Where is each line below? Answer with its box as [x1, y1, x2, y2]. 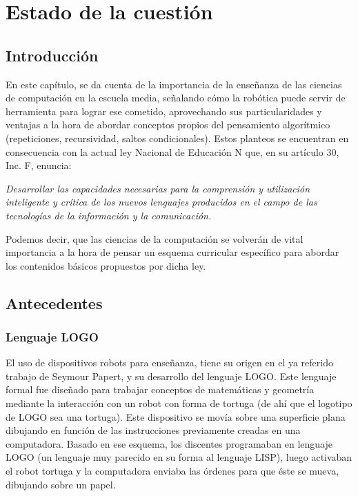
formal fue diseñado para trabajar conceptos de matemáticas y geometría [6, 382, 315, 397]
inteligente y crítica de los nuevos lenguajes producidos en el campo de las [6, 195, 317, 209]
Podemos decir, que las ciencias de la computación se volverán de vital [6, 231, 304, 246]
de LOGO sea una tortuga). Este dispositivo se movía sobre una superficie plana [6, 409, 346, 424]
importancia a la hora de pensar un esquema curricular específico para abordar [6, 245, 339, 259]
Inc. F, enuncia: [6, 158, 72, 172]
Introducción [6, 44, 99, 66]
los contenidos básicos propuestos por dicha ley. [6, 258, 206, 272]
